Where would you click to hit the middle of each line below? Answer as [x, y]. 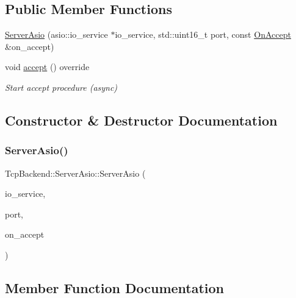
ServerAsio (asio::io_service [56, 34]
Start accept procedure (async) [61, 87]
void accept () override [47, 67]
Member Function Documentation [115, 287]
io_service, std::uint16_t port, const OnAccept [203, 34]
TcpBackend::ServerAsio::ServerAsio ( [75, 173]
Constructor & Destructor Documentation [141, 120]
